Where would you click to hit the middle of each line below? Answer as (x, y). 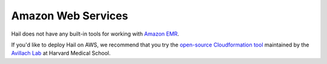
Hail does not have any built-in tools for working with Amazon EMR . (95, 34)
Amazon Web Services (70, 16)
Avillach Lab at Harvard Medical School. (61, 53)
